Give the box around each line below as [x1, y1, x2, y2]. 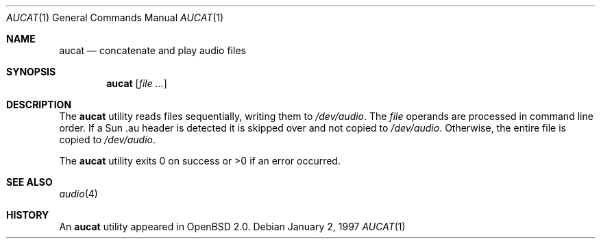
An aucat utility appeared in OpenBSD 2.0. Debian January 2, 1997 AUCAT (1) [59, 221, 406, 232]
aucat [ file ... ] [106, 77, 167, 89]
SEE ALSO [6, 176, 53, 188]
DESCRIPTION [6, 99, 72, 110]
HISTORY [6, 209, 49, 221]
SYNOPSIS [6, 66, 56, 77]
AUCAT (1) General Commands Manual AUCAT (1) [6, 12, 224, 23]
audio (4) [59, 188, 98, 199]
